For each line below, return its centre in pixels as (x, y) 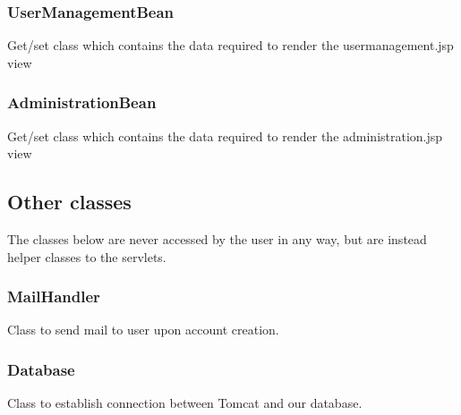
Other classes (69, 202)
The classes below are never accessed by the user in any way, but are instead (217, 239)
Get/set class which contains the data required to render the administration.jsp (225, 136)
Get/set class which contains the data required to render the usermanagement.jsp (230, 45)
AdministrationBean (82, 102)
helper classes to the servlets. (87, 256)
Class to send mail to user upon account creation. (143, 330)
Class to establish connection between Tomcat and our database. (185, 403)
